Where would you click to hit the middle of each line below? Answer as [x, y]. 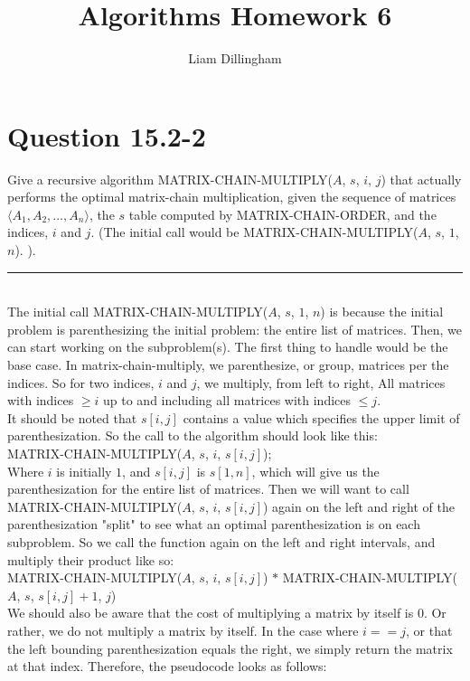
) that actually [421, 179]
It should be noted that [72, 417]
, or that [429, 630]
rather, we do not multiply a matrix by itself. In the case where [183, 630]
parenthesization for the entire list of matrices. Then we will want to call [208, 489]
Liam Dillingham [235, 58]
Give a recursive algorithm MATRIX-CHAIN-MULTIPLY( [170, 179]
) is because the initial [382, 312]
